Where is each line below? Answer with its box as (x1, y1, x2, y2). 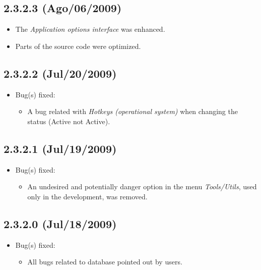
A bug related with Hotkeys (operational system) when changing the (27, 106, 238, 117)
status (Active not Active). (27, 116, 110, 126)
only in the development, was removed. (27, 191, 148, 201)
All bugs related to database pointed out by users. (27, 256, 182, 267)
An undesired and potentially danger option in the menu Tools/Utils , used (27, 181, 257, 192)
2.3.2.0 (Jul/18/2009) (4, 215, 117, 231)
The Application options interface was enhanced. (15, 24, 165, 34)
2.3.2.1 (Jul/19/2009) (4, 140, 117, 156)
